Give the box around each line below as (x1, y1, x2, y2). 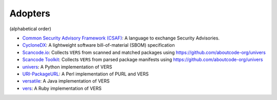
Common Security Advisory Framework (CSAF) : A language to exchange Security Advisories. (22, 35, 220, 41)
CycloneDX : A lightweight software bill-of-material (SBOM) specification (22, 42, 175, 48)
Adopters (9, 8, 51, 19)
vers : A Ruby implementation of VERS (22, 85, 102, 91)
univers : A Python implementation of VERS (22, 64, 112, 70)
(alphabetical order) (9, 26, 51, 32)
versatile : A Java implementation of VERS (22, 78, 110, 84)
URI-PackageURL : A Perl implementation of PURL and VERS (22, 71, 149, 77)
